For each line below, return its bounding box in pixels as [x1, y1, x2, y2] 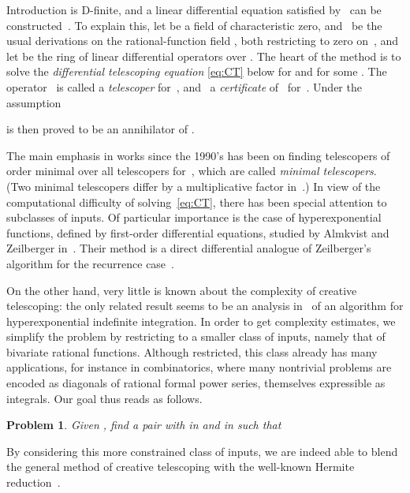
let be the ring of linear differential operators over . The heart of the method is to [6, 47, 401, 64]
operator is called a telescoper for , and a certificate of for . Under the [6, 78, 362, 95]
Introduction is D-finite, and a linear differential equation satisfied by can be [6, 2, 382, 17]
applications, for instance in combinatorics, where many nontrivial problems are [6, 359, 392, 375]
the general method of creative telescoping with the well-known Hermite [6, 458, 355, 475]
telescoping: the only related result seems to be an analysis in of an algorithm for [6, 297, 404, 314]
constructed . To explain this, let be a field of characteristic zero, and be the [6, 17, 382, 33]
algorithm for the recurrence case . [6, 255, 174, 271]
